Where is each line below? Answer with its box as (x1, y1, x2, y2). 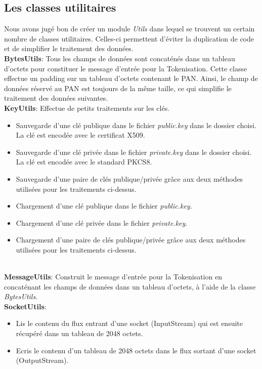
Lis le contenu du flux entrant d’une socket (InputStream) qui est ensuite (16, 318, 243, 329)
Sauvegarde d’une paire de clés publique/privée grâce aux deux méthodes (16, 173, 243, 184)
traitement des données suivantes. (4, 93, 108, 103)
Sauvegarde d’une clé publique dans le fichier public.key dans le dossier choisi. (16, 119, 256, 130)
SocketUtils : (4, 301, 47, 311)
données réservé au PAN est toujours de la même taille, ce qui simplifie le (4, 83, 232, 93)
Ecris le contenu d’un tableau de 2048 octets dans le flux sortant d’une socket (16, 345, 256, 355)
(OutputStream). (16, 355, 69, 365)
